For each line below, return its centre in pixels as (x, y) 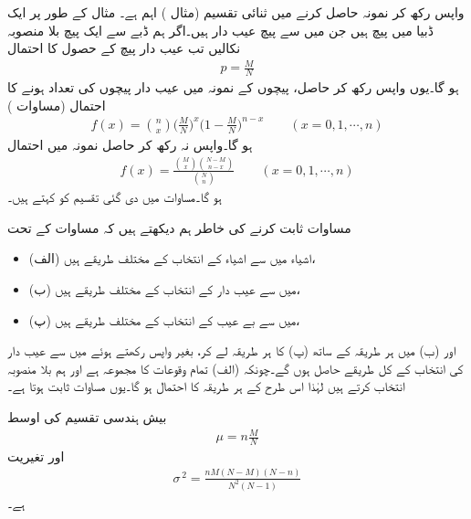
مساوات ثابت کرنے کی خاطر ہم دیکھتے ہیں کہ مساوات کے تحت (179, 227)
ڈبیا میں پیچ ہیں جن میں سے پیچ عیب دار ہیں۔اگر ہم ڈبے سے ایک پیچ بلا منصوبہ (220, 30)
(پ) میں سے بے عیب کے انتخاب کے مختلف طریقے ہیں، (164, 319)
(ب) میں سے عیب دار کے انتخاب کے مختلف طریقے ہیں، (164, 288)
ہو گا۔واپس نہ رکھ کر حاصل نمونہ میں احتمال (130, 144)
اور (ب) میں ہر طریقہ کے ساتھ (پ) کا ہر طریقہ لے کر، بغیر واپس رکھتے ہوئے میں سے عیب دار (232, 350)
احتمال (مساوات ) (57, 105)
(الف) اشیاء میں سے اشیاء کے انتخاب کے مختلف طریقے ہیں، (172, 258)
